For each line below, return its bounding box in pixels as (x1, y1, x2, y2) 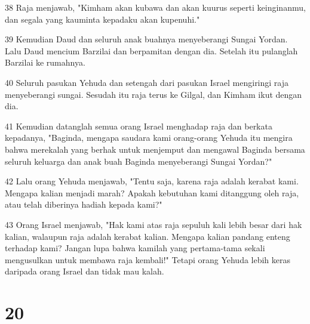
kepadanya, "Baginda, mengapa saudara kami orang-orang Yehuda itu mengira (5, 131, 293, 144)
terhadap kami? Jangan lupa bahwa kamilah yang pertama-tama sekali (5, 242, 265, 254)
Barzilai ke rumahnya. (5, 56, 85, 69)
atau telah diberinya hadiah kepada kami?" (5, 198, 162, 211)
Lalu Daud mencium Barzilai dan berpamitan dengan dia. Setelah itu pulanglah (5, 44, 298, 57)
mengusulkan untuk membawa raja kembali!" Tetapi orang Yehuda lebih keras (5, 253, 291, 266)
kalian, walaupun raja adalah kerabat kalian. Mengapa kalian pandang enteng (5, 230, 290, 242)
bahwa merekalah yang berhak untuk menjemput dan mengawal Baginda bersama (5, 143, 305, 155)
